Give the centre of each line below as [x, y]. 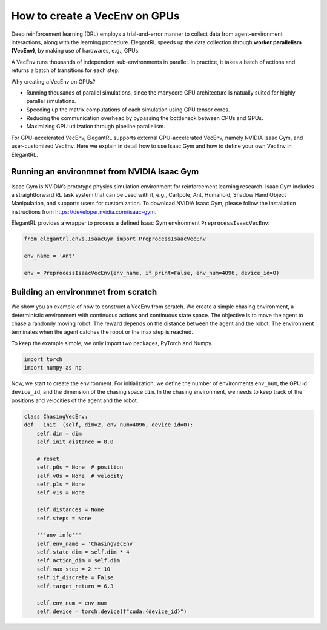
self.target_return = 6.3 [75, 586]
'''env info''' [59, 535]
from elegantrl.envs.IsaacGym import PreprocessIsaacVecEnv [115, 239]
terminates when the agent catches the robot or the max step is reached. [102, 332]
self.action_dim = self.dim [78, 561]
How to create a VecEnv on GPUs [95, 16]
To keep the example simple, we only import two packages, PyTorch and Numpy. [112, 343]
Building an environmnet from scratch [84, 292]
